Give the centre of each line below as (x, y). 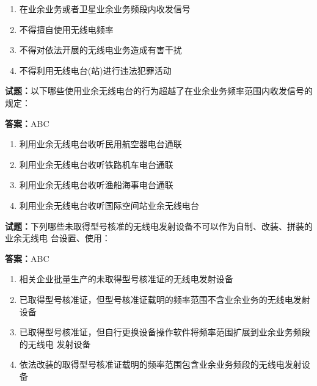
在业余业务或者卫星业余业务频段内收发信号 (105, 9)
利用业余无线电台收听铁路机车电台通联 (96, 164)
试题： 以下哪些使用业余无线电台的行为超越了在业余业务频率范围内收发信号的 (159, 91)
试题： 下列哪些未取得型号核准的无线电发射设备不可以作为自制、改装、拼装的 (159, 226)
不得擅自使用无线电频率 (66, 29)
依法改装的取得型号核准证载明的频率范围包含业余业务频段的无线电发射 (160, 364)
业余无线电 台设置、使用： (58, 238)
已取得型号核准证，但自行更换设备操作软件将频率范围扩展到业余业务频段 (165, 332)
